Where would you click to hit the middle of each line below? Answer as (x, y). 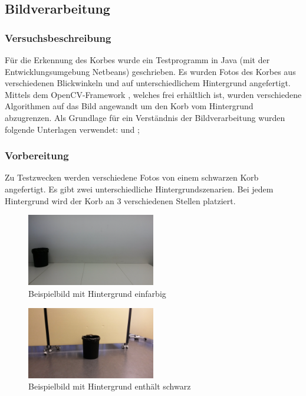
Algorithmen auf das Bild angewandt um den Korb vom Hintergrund (129, 106)
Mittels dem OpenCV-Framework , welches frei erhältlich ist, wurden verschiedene (153, 94)
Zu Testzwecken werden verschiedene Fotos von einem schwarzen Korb (132, 177)
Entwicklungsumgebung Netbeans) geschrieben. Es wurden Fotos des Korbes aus (150, 71)
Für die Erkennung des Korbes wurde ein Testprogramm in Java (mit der (137, 60)
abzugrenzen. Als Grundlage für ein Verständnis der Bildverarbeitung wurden (145, 117)
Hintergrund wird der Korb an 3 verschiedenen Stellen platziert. (120, 200)
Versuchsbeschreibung (58, 37)
